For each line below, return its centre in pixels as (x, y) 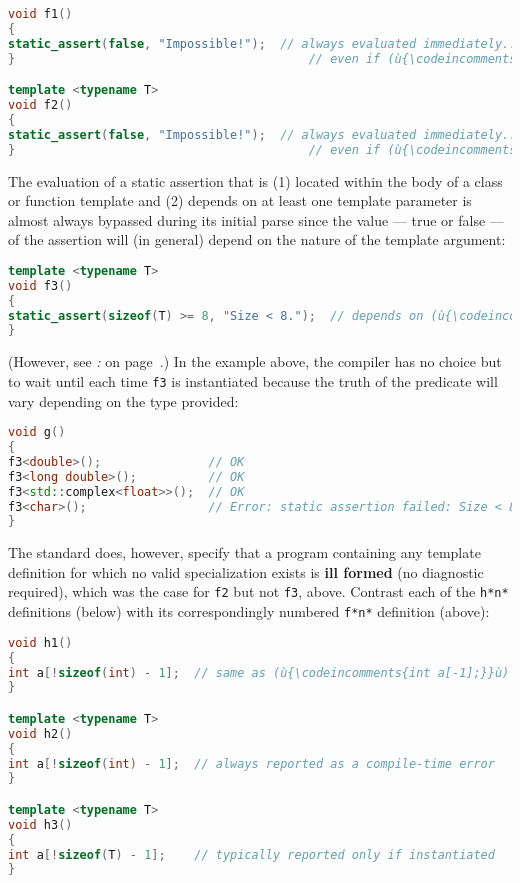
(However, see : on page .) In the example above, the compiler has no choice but (255, 361)
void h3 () (40, 824)
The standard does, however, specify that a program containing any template (244, 552)
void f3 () (40, 285)
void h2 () (40, 733)
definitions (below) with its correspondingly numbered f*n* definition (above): (249, 611)
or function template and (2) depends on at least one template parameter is (240, 200)
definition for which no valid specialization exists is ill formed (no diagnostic (246, 571)
